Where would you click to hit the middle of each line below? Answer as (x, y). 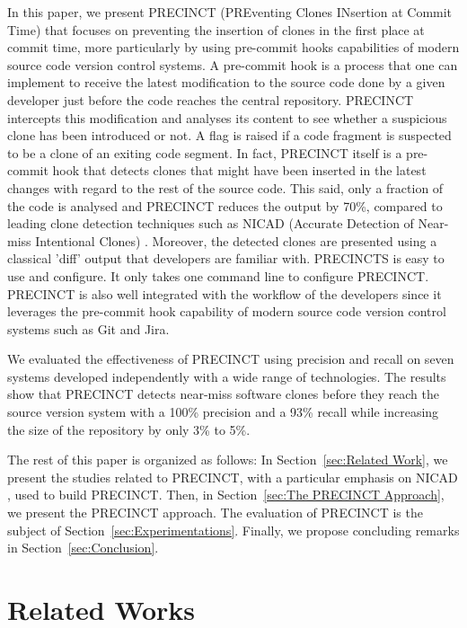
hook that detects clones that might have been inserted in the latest (239, 170)
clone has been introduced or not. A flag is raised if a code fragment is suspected (229, 135)
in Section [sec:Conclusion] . (83, 548)
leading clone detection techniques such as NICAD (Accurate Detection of (211, 223)
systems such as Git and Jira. (88, 328)
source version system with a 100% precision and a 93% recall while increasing (223, 412)
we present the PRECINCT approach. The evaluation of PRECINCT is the (215, 513)
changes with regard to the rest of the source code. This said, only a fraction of (225, 187)
